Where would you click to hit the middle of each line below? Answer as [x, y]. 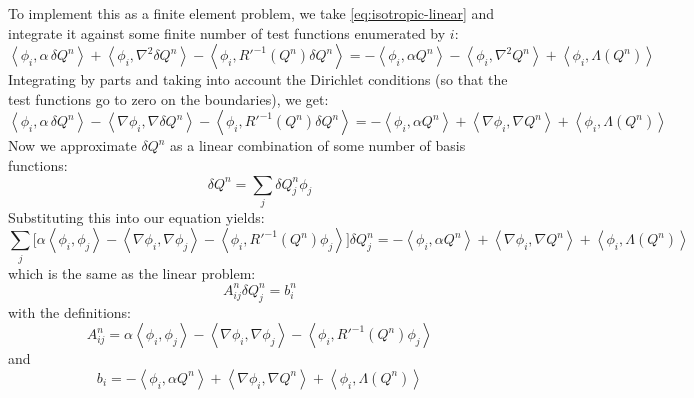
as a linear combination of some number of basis [318, 145]
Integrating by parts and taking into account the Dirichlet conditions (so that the [258, 79]
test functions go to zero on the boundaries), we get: [168, 98]
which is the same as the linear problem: [132, 272]
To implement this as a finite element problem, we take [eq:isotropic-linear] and [251, 13]
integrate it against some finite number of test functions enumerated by [227, 32]
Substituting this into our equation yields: [136, 216]
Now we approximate [72, 145]
